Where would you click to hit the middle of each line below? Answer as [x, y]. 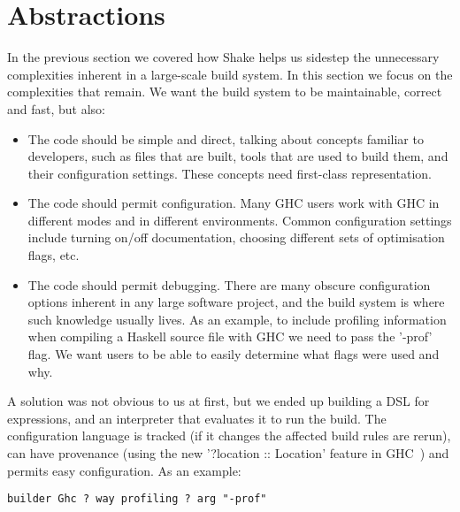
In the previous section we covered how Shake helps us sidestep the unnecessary [223, 57]
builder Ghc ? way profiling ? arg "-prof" [137, 499]
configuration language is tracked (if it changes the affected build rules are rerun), [229, 436]
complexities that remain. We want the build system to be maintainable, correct [225, 92]
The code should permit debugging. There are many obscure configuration [229, 284]
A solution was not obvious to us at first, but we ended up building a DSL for [218, 401]
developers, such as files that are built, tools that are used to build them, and [238, 156]
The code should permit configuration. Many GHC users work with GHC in [234, 203]
